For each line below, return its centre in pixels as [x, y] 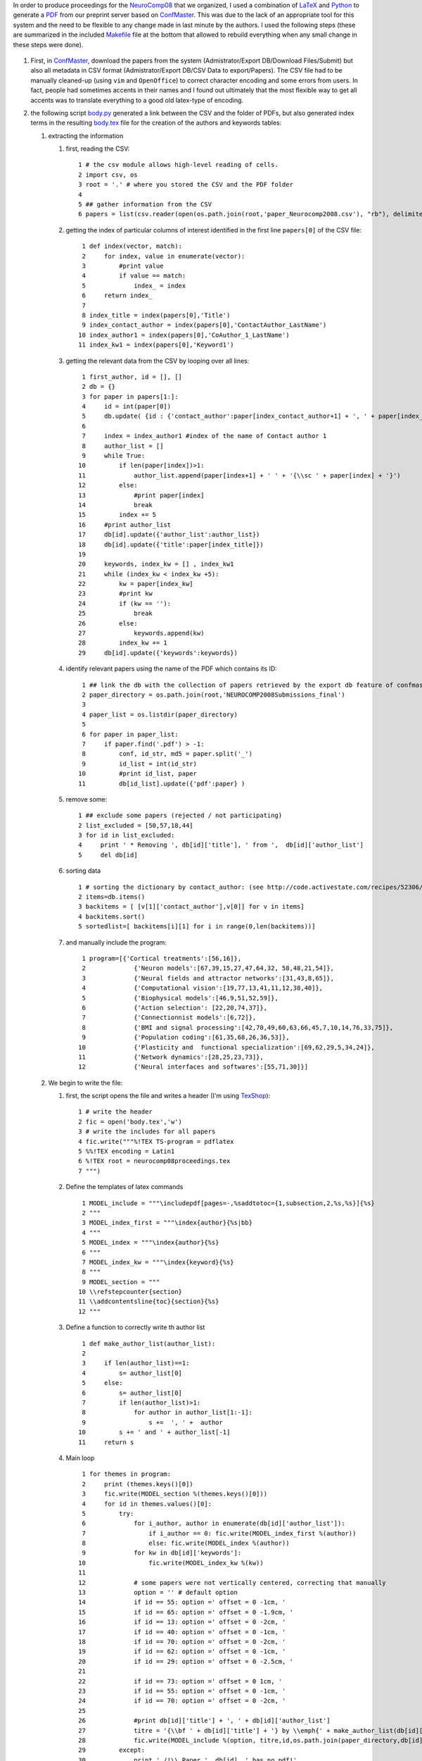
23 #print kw [115, 594]
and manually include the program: [116, 942]
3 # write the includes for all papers [147, 1132]
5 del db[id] [108, 855]
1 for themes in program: [127, 1474]
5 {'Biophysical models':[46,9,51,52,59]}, [180, 998]
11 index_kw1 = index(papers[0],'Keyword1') [156, 345]
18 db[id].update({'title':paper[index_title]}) [171, 545]
